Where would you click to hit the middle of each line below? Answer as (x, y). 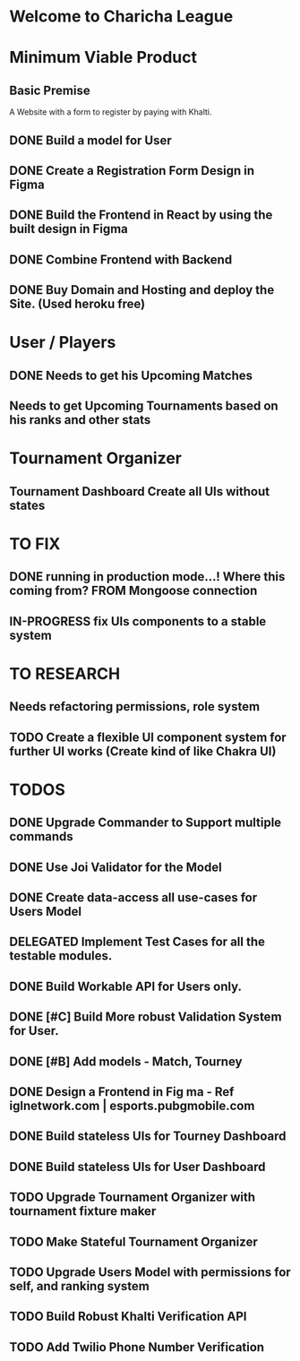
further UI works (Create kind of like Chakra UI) (143, 751)
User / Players (63, 343)
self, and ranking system (79, 1286)
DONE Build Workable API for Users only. (126, 986)
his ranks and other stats (80, 420)
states (27, 505)
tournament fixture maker (83, 1211)
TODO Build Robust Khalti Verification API (129, 1317)
